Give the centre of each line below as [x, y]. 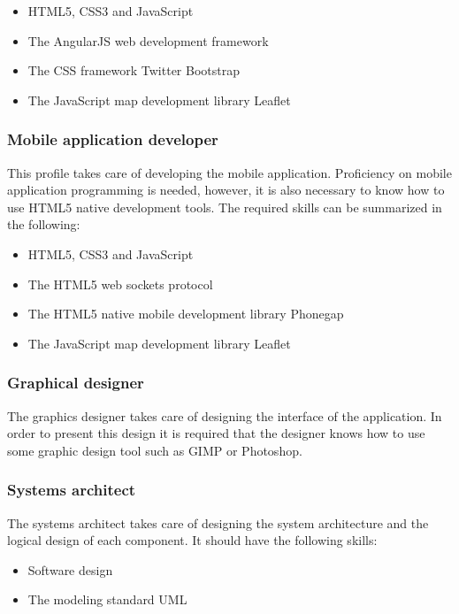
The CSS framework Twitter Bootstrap [134, 70]
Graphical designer [76, 383]
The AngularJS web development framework [148, 40]
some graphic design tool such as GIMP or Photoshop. [155, 450]
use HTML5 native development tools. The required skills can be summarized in [225, 207]
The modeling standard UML [107, 599]
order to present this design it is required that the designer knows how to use [216, 433]
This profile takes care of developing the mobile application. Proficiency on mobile [229, 172]
